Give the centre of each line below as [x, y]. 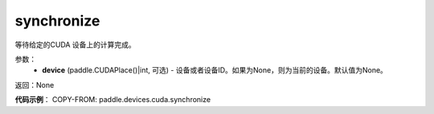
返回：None [35, 85]
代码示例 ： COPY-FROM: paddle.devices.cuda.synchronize [113, 100]
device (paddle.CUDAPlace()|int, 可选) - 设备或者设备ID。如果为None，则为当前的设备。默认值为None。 [215, 70]
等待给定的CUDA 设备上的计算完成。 [75, 45]
